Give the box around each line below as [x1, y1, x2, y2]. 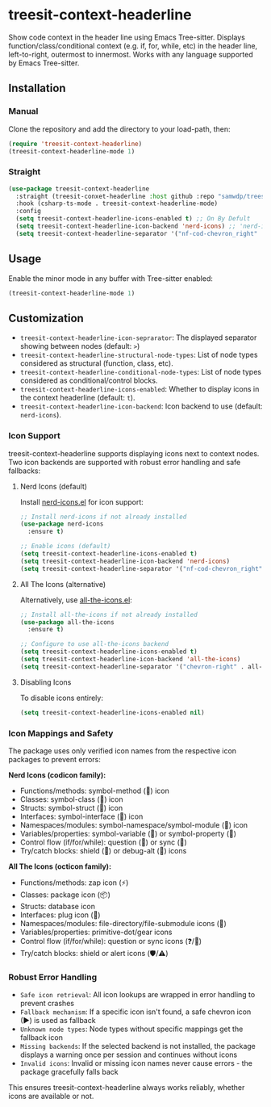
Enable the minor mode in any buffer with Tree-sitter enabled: [8, 273, 214, 283]
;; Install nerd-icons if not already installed [19, 513, 187, 521]
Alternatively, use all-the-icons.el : [19, 595, 133, 605]
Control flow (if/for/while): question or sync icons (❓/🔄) [19, 937, 202, 946]
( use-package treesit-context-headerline [8, 184, 150, 193]
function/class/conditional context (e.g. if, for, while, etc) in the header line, [8, 40, 258, 50]
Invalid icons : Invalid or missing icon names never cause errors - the [19, 1059, 252, 1068]
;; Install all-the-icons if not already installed [19, 610, 198, 618]
